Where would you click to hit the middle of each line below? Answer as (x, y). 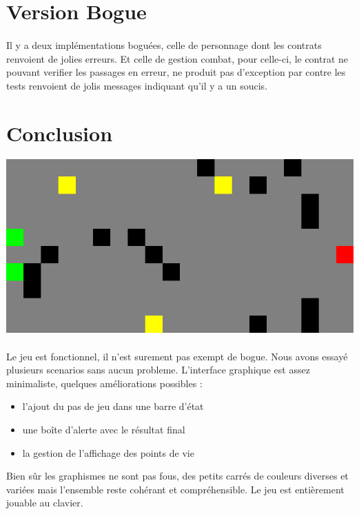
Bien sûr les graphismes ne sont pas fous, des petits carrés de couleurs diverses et (177, 476)
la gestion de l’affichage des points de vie (108, 452)
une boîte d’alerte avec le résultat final (104, 430)
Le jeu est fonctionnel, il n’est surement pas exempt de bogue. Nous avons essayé (177, 356)
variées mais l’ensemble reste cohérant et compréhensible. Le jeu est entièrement (175, 489)
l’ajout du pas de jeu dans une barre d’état (113, 406)
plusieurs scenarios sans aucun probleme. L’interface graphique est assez (158, 370)
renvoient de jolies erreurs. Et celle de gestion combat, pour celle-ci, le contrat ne (177, 58)
